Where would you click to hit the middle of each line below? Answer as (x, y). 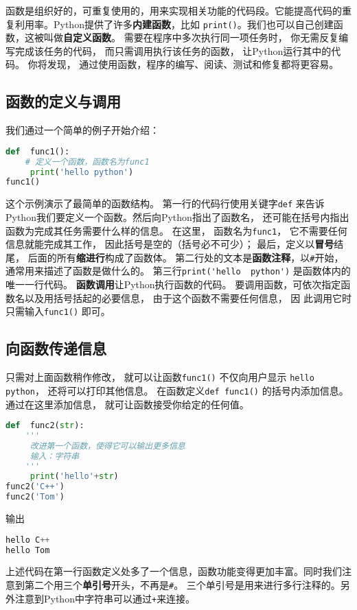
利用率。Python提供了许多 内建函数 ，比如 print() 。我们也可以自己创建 (174, 24)
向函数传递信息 (56, 348)
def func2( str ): (45, 426)
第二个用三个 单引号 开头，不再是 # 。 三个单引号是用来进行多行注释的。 (182, 585)
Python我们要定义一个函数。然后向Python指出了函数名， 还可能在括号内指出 (177, 216)
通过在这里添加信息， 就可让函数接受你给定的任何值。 (127, 404)
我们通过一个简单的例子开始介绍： (82, 130)
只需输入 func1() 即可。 (58, 311)
